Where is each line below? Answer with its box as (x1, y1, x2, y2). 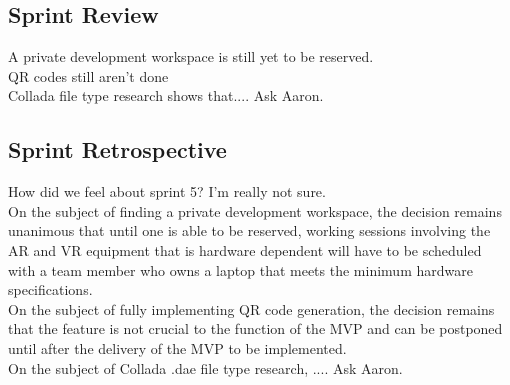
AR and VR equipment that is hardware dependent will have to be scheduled (8, 239, 482, 260)
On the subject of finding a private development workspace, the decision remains (8, 200, 502, 221)
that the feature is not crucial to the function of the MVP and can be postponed (8, 318, 503, 339)
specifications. (8, 279, 93, 300)
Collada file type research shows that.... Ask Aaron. (8, 85, 324, 106)
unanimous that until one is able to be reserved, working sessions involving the (8, 220, 491, 241)
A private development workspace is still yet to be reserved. (8, 46, 374, 67)
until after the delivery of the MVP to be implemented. (8, 337, 347, 358)
